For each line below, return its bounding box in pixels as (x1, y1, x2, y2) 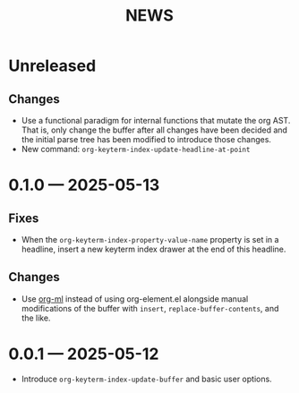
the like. (21, 312, 51, 323)
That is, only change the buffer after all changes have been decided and (21, 124, 288, 135)
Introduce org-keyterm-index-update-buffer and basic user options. (21, 373, 272, 384)
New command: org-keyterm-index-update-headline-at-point (21, 144, 251, 154)
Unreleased (8, 56, 97, 76)
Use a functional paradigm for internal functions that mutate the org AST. (21, 115, 291, 125)
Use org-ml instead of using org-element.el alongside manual (21, 293, 249, 304)
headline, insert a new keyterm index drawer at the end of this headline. (21, 243, 286, 254)
